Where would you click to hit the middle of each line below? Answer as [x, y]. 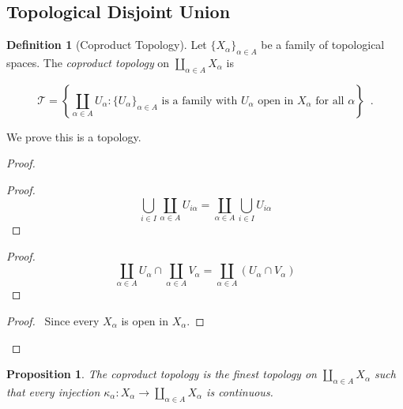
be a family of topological [323, 45]
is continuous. [240, 392]
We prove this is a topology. [74, 136]
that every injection [53, 392]
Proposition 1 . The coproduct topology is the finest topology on [162, 374]
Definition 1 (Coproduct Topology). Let [107, 45]
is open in [145, 321]
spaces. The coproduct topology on [88, 62]
